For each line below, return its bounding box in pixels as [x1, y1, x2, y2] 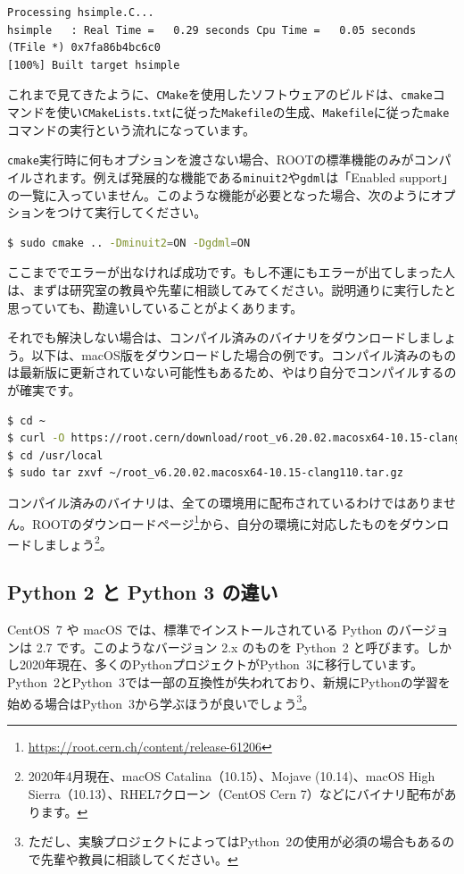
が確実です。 [7, 380, 81, 399]
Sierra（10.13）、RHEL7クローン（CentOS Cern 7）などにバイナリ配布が [28, 785, 444, 803]
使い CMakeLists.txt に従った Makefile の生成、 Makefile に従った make [56, 103, 450, 122]
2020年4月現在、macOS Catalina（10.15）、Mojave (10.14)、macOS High [28, 767, 435, 786]
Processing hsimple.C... [7, 6, 154, 19]
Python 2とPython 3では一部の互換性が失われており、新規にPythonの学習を [7, 672, 451, 691]
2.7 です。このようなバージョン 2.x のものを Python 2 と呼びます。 [36, 637, 427, 656]
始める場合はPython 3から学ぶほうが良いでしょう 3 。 [7, 691, 315, 712]
